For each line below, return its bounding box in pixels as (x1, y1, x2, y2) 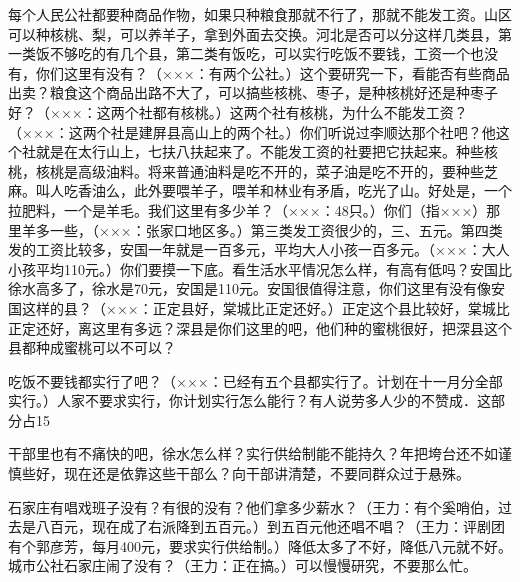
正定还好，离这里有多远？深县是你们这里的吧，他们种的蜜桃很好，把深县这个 (8, 317, 512, 338)
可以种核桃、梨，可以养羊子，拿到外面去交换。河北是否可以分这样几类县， (8, 23, 498, 44)
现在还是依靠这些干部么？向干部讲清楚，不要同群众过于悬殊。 (63, 463, 470, 484)
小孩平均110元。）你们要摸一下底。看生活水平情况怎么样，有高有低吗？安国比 (8, 258, 512, 279)
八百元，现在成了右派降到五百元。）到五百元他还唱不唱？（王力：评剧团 (35, 516, 505, 537)
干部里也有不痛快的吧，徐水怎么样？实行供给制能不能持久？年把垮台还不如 (8, 443, 498, 464)
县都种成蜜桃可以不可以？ (8, 337, 176, 358)
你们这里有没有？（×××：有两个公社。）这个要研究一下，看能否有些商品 (35, 62, 510, 83)
